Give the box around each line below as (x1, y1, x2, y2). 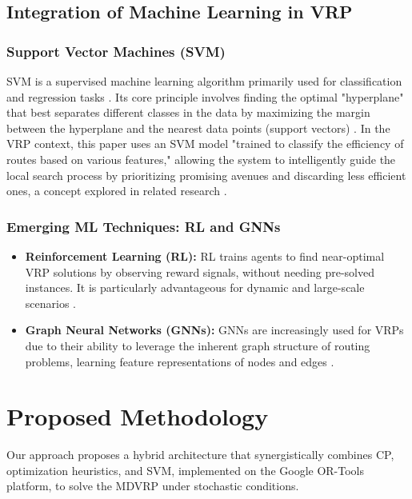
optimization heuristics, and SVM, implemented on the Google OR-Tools (6, 461, 365, 478)
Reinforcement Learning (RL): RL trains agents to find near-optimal (25, 247, 385, 264)
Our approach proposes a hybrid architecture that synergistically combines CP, (6, 446, 394, 463)
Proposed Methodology (6, 400, 269, 433)
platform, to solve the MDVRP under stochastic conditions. (6, 477, 299, 494)
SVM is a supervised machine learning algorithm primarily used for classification (6, 73, 402, 89)
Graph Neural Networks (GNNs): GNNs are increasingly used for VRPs (25, 321, 404, 338)
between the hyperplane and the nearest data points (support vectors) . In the (6, 119, 390, 136)
